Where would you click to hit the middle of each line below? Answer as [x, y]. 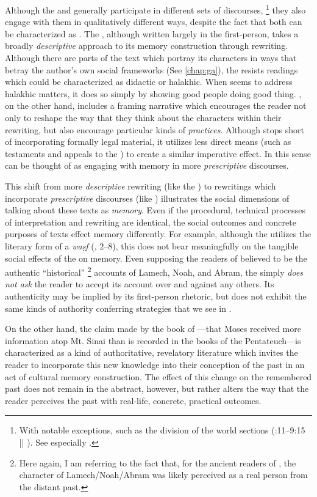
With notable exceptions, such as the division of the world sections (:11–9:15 [162, 430]
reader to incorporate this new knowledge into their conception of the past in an [155, 364]
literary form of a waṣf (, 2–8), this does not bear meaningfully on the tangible [152, 245]
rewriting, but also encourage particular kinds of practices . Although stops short [155, 129]
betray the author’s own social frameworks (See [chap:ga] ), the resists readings [151, 69]
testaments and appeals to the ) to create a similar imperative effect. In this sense [158, 153]
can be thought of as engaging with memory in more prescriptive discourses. [147, 165]
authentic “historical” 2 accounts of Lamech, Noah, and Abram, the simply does [154, 271]
